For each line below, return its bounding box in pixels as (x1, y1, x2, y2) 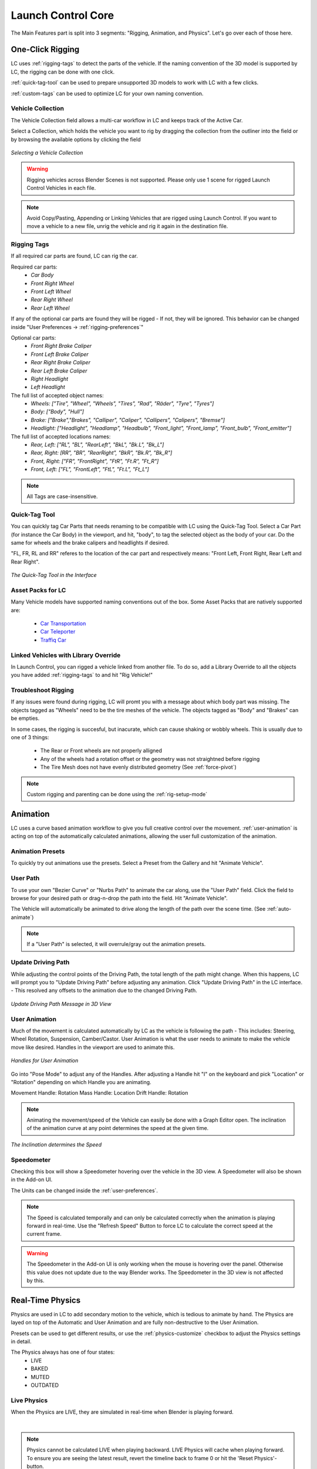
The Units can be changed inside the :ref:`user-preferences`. (11, 1187, 158, 1194)
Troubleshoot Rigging (11, 686, 75, 695)
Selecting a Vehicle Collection (11, 149, 83, 156)
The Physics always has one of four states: (11, 1349, 115, 1356)
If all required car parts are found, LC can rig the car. (11, 253, 138, 260)
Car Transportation (40, 620, 86, 627)
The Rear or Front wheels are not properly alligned (40, 747, 163, 754)
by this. (26, 1277, 45, 1284)
